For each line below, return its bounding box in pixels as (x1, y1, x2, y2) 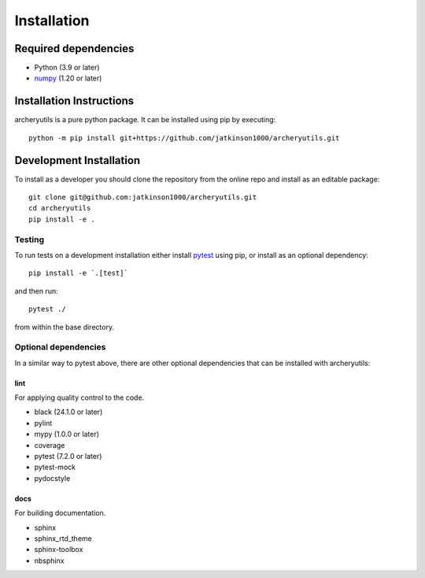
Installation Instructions (14, 95, 135, 108)
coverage (34, 440, 65, 449)
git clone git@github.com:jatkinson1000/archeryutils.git (28, 193, 257, 202)
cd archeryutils (28, 203, 91, 213)
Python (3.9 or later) (34, 63, 100, 73)
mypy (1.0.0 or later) (34, 430, 100, 439)
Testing (14, 233, 45, 244)
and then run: (14, 286, 58, 296)
